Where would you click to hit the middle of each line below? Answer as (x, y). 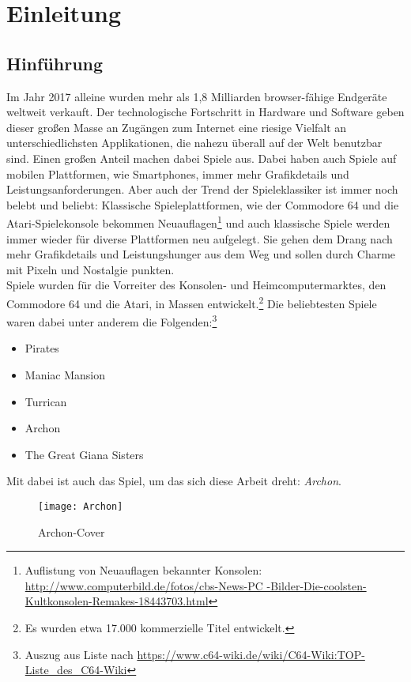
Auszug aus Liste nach (79, 654)
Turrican (46, 401)
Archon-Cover (72, 531)
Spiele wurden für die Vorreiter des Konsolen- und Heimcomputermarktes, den (196, 285)
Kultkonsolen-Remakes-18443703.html (117, 601)
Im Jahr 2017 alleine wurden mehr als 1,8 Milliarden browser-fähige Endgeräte (197, 96)
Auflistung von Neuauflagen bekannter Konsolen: (143, 570)
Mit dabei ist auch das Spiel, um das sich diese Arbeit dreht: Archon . (174, 481)
